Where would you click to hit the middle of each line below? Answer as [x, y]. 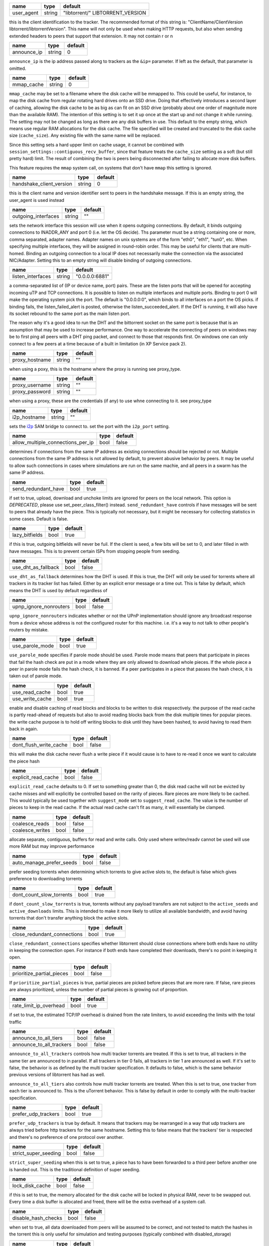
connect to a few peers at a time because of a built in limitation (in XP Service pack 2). [98, 343]
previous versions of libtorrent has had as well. [57, 1075]
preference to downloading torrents [46, 878]
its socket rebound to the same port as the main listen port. [70, 313]
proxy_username [32, 385]
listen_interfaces [32, 277]
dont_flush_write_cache [40, 745]
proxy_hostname [32, 360]
